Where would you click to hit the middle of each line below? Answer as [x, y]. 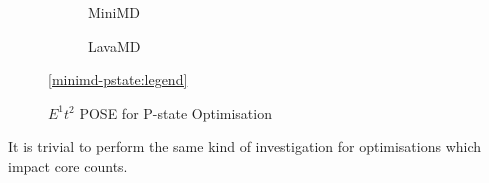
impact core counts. [68, 165]
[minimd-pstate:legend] [118, 79]
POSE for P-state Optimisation [175, 112]
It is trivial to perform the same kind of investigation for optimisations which [245, 146]
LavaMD [114, 45]
